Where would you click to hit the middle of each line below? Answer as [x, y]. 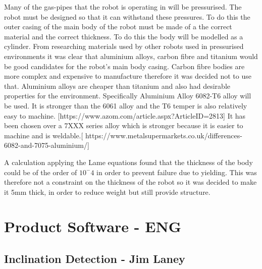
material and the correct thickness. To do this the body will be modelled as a [124, 36]
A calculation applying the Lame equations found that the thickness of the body [128, 162]
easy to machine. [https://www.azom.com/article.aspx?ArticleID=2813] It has [125, 115]
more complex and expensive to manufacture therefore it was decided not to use [128, 76]
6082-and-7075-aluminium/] [47, 145]
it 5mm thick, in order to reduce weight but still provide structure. [107, 192]
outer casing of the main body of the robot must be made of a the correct [118, 26]
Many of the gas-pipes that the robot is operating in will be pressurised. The [123, 7]
